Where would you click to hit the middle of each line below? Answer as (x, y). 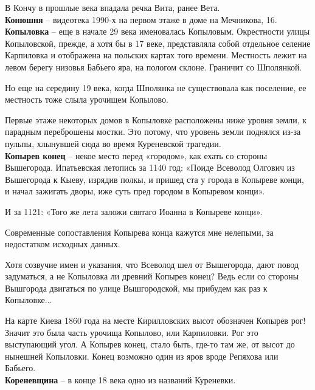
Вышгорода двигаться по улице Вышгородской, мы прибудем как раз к (136, 288)
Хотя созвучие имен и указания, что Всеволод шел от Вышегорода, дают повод (152, 264)
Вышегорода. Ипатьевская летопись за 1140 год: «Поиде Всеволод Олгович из (150, 167)
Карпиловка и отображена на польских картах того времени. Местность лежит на (156, 55)
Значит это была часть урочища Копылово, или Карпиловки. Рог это (132, 332)
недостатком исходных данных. (63, 244)
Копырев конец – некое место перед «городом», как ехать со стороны (136, 155)
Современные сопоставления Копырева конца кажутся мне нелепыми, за (139, 232)
